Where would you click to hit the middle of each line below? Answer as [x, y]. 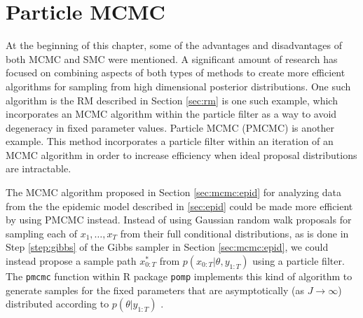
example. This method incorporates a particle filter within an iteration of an [170, 141]
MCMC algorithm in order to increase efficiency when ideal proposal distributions [181, 154]
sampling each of [41, 233]
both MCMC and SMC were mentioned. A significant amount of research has [172, 58]
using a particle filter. [299, 261]
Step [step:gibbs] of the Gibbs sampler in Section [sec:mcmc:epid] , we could [167, 247]
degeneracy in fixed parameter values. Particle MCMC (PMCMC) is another [170, 127]
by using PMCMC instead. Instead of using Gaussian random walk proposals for [179, 220]
